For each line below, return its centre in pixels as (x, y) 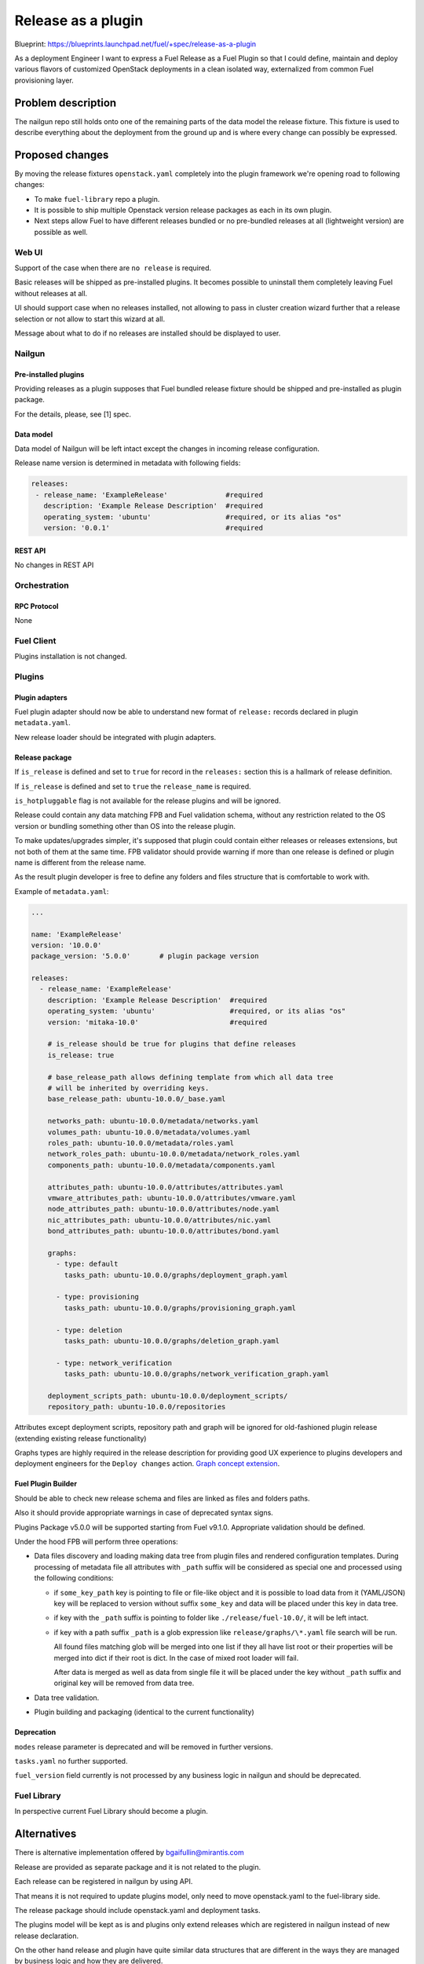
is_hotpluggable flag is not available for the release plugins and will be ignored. (148, 801)
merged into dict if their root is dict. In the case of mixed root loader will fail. (176, 1658)
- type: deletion (90, 1330)
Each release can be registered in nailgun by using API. (104, 1882)
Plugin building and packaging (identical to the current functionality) (144, 1712)
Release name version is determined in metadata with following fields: (128, 463)
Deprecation (35, 1732)
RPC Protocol (37, 606)
